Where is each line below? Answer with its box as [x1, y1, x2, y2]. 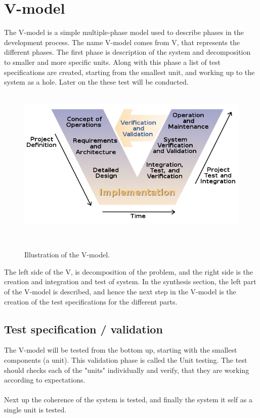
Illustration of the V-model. [24, 249, 110, 260]
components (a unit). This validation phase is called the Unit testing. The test [4, 354, 247, 365]
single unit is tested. [4, 404, 67, 414]
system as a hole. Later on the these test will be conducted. [4, 77, 189, 87]
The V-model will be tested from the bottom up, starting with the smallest [4, 345, 237, 355]
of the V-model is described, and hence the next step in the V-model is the [4, 286, 236, 296]
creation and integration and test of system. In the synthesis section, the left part [4, 276, 256, 287]
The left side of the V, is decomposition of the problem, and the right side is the [4, 266, 253, 277]
